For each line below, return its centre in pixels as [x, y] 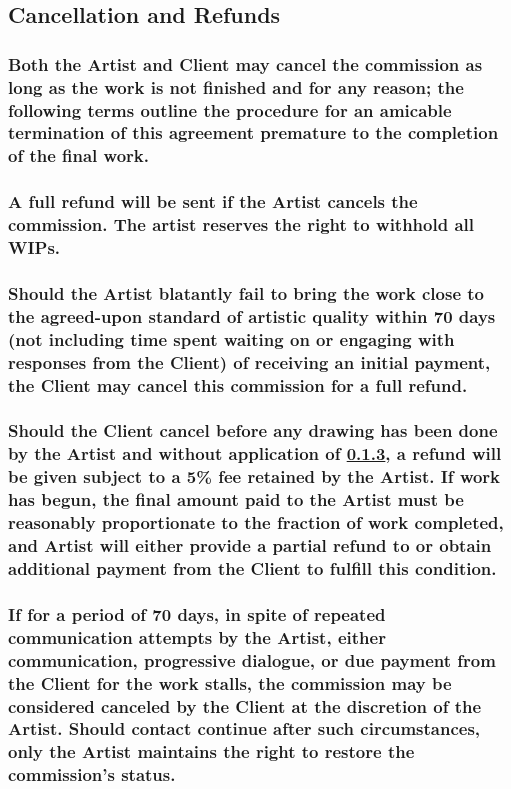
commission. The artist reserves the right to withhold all [241, 224]
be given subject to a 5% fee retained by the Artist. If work [254, 476]
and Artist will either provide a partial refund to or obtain [250, 545]
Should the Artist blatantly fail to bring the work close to [246, 292]
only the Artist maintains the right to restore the [211, 751]
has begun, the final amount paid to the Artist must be [236, 499]
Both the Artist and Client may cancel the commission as [245, 63]
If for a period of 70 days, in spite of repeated [197, 613]
